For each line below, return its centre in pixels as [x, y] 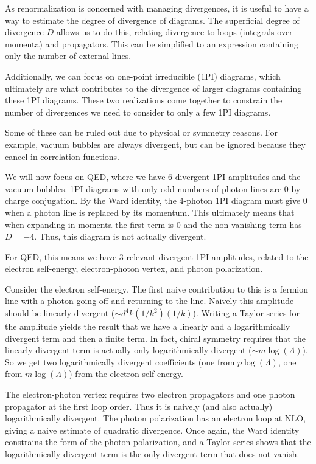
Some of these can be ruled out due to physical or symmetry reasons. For [141, 132]
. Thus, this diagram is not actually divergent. [120, 236]
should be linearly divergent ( [60, 313]
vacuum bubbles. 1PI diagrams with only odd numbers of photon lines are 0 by [153, 188]
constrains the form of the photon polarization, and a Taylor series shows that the [158, 442]
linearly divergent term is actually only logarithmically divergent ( [128, 350]
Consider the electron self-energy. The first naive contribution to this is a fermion [157, 289]
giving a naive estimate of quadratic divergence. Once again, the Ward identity [152, 430]
